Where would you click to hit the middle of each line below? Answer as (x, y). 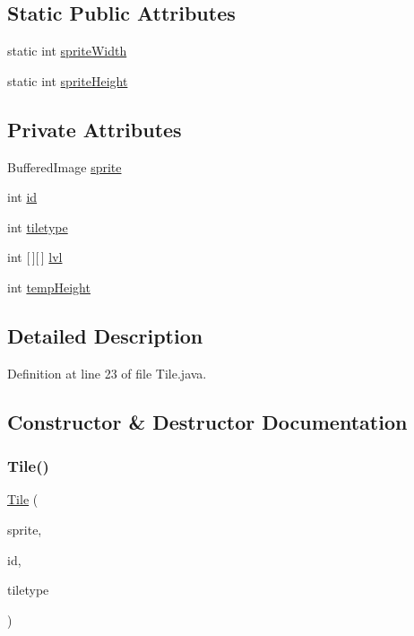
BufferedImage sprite (65, 166)
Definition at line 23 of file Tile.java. (107, 373)
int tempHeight (49, 287)
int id (22, 197)
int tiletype (38, 227)
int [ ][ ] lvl (35, 257)
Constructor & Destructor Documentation (207, 421)
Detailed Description (105, 335)
